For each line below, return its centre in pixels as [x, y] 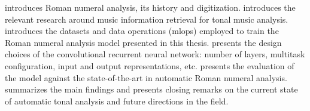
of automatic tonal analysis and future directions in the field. [117, 101]
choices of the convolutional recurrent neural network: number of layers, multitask [155, 54]
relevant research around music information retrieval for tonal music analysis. [147, 19]
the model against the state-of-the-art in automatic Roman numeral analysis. [146, 77]
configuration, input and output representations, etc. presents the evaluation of [150, 65]
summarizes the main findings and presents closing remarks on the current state [151, 89]
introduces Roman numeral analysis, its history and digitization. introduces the [150, 7]
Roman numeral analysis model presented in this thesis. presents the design [143, 42]
